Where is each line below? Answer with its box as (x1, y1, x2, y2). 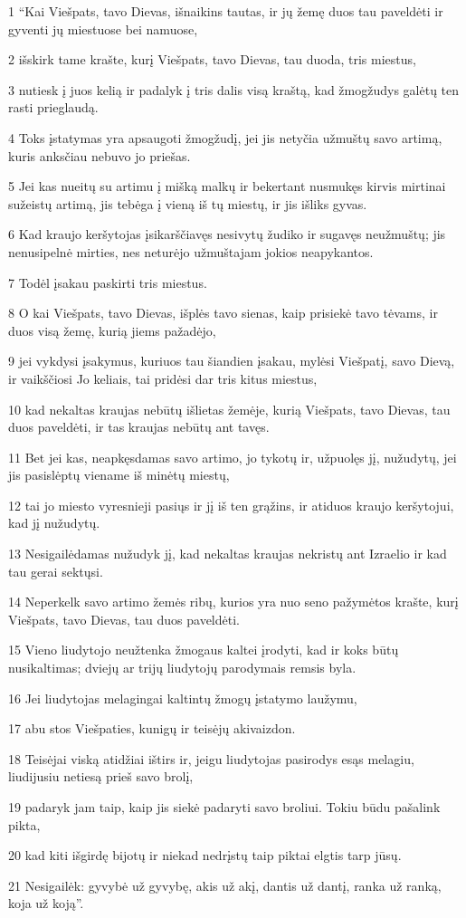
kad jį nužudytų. (8, 513, 100, 532)
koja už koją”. (8, 894, 84, 913)
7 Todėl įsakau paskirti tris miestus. (8, 273, 207, 292)
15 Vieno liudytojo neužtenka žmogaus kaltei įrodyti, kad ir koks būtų (8, 640, 399, 659)
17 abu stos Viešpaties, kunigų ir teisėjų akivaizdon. (8, 719, 296, 738)
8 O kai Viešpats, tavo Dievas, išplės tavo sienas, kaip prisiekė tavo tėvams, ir (8, 303, 438, 322)
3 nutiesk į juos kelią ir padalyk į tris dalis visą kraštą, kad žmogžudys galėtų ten (8, 80, 460, 99)
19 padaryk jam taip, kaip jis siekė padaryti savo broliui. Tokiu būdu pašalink (8, 798, 441, 816)
